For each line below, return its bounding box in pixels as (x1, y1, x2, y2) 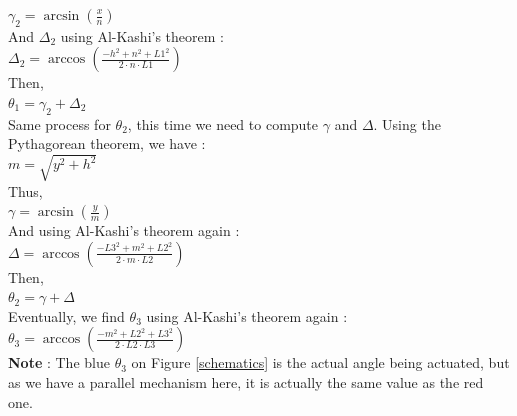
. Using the (373, 113, 441, 134)
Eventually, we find (8, 305, 125, 326)
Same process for (8, 113, 111, 134)
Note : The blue (8, 352, 110, 373)
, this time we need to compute (127, 113, 319, 134)
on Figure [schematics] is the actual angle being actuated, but (131, 352, 510, 373)
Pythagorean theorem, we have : (8, 133, 206, 154)
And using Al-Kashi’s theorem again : (8, 220, 240, 241)
